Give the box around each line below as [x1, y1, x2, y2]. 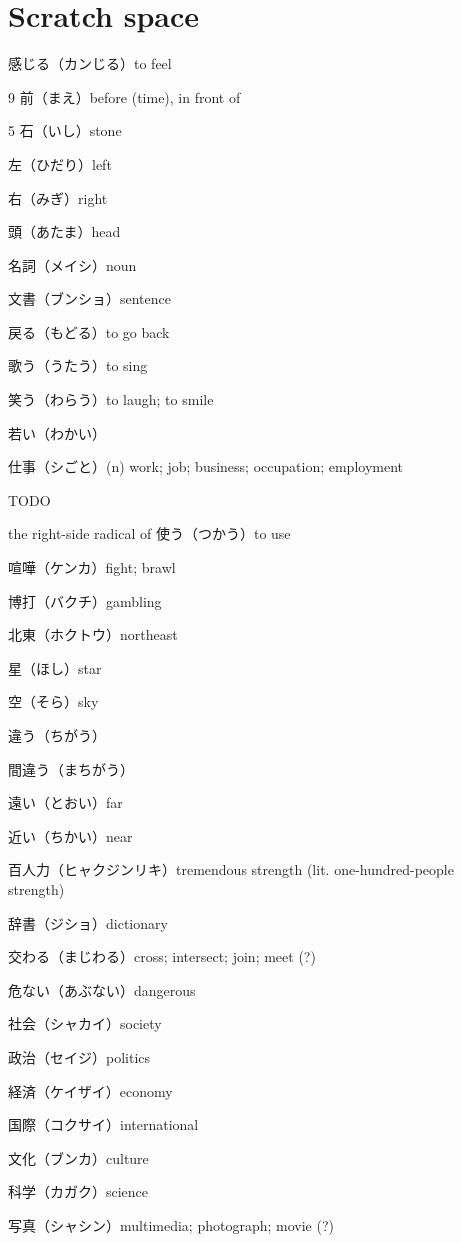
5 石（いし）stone [8, 120, 122, 141]
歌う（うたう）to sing [8, 355, 148, 376]
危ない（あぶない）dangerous [8, 979, 196, 1000]
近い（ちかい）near [8, 825, 133, 846]
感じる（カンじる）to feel [8, 53, 172, 74]
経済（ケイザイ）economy [8, 1080, 173, 1101]
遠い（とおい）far [8, 792, 123, 813]
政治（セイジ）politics [8, 1046, 151, 1067]
